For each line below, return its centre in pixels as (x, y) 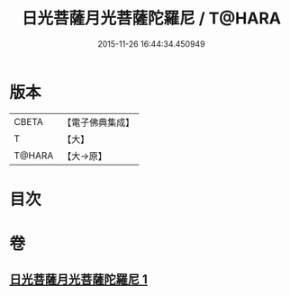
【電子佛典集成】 (99, 122)
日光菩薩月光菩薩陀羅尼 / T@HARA (151, 18)
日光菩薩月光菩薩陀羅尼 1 (79, 280)
